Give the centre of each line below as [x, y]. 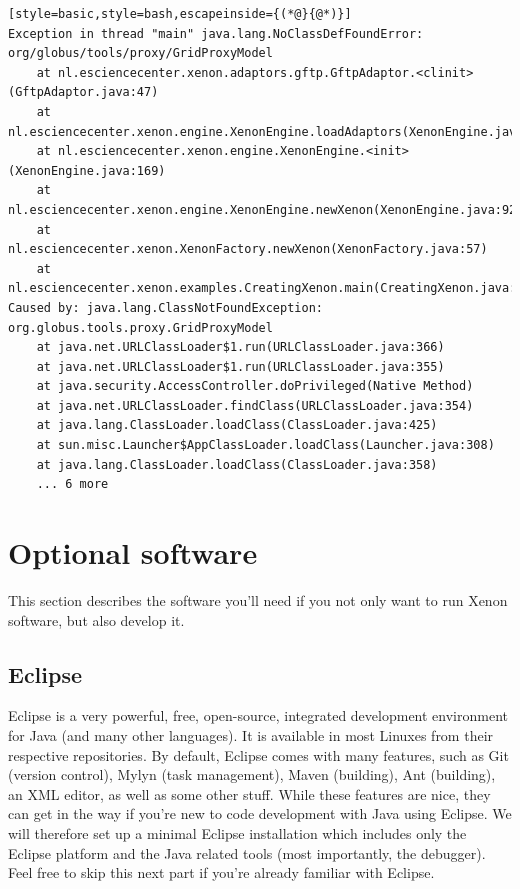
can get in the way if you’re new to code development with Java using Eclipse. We [260, 813]
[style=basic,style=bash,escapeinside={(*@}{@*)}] [180, 14]
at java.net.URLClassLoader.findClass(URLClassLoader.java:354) [255, 405]
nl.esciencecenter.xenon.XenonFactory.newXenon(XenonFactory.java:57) [248, 249]
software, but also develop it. [96, 619]
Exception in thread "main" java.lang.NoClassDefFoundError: [216, 33]
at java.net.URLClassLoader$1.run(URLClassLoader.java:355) [240, 366]
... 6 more [72, 484]
